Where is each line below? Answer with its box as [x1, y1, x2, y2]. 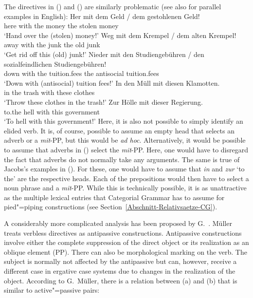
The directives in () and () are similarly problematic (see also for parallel [4, 1, 221, 11]
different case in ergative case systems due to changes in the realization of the [4, 266, 235, 276]
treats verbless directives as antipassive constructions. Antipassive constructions [4, 227, 242, 238]
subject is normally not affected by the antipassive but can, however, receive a [4, 256, 237, 266]
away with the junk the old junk [4, 39, 100, 50]
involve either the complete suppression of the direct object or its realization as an [4, 237, 249, 247]
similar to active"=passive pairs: [4, 285, 100, 295]
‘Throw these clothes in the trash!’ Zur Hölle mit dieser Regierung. [4, 96, 203, 107]
